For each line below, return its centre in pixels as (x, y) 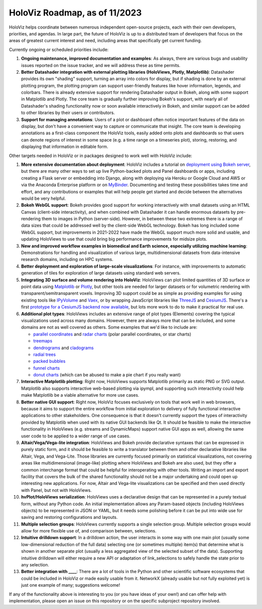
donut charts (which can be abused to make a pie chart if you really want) (107, 375)
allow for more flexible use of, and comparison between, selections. (89, 531)
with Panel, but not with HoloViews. (57, 490)
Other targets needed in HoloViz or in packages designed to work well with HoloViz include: (101, 156)
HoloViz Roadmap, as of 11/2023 (75, 13)
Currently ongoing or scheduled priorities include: (59, 49)
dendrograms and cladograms (64, 348)
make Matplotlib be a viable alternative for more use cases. (80, 395)
